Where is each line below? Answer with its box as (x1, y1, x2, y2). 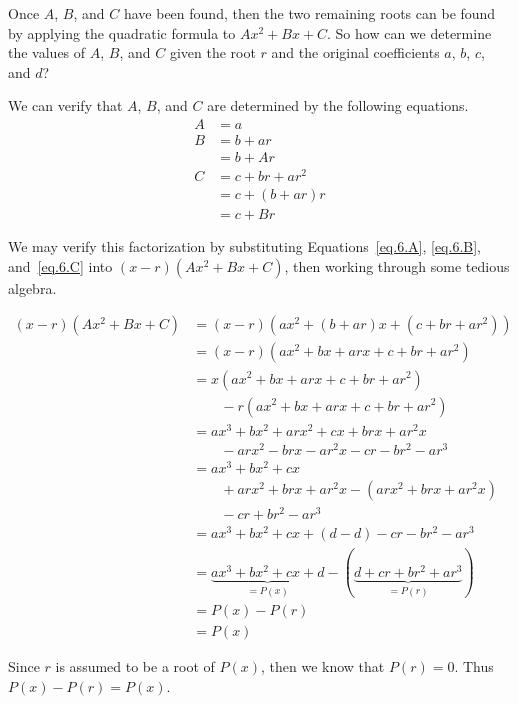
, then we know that (261, 656, 385, 677)
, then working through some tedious (284, 255, 510, 276)
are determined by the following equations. (207, 95, 469, 116)
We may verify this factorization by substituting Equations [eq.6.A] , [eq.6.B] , (8, 236, 481, 257)
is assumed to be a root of (55, 656, 215, 677)
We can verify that (8, 95, 123, 116)
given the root (169, 42, 256, 63)
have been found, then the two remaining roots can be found (123, 3, 496, 23)
